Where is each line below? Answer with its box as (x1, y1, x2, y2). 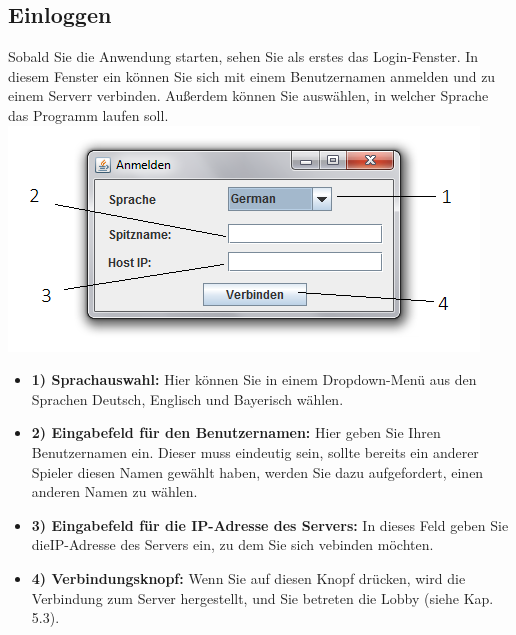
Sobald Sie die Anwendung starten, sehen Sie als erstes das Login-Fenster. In (8, 46, 479, 67)
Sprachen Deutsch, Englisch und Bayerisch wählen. (31, 388, 344, 409)
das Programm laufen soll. (8, 104, 169, 125)
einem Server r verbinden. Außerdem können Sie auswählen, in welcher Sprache (8, 85, 489, 106)
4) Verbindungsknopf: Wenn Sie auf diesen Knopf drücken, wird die (31, 567, 466, 588)
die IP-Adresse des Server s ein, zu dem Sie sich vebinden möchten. (31, 534, 434, 555)
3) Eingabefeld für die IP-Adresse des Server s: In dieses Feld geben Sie (31, 514, 509, 535)
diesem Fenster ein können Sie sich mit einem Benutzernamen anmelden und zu (8, 65, 496, 86)
